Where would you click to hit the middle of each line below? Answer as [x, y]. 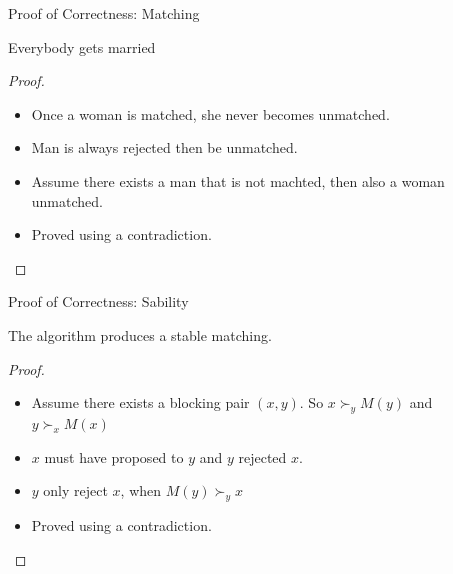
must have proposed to [114, 456]
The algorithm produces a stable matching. [140, 334]
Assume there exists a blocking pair [140, 402]
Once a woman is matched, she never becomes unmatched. [210, 113]
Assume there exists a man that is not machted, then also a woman [238, 180]
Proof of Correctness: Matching [104, 13]
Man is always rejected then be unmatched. [164, 147]
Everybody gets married [82, 46]
